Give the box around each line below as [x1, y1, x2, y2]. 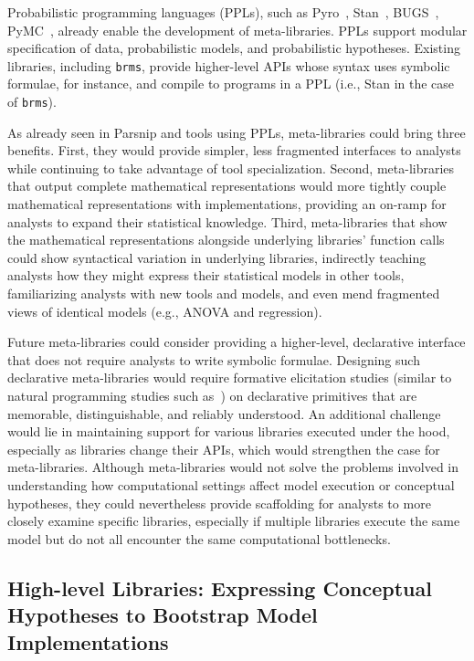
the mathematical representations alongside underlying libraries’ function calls [7, 230, 445, 249]
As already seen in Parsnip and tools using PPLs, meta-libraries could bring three [7, 122, 466, 142]
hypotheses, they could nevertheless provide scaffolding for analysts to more [7, 493, 431, 512]
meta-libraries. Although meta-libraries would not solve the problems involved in [7, 457, 459, 477]
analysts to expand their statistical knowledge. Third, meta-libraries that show [7, 212, 448, 231]
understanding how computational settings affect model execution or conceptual [7, 475, 455, 494]
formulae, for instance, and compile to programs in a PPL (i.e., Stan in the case [7, 74, 455, 93]
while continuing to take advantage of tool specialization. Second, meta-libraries [7, 158, 455, 177]
